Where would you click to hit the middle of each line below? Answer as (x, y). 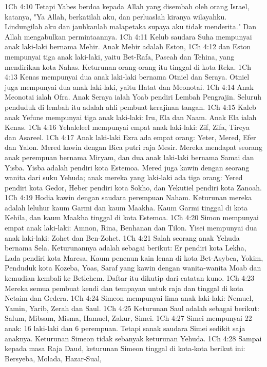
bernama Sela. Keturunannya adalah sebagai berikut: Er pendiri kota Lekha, (126, 248)
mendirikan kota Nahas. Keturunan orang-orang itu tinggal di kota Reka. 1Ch (128, 66)
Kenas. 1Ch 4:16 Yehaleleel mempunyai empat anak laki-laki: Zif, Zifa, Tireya (127, 127)
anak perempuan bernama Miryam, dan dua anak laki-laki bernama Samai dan (129, 157)
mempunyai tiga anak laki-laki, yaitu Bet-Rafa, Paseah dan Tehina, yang (120, 56)
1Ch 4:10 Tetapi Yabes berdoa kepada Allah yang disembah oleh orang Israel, (127, 6)
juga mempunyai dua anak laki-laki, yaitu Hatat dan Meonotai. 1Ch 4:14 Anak (129, 86)
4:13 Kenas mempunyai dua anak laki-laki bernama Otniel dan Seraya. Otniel (127, 77)
